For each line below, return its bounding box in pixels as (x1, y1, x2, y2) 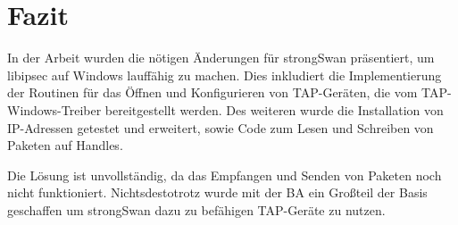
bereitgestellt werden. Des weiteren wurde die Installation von (104, 100, 444, 119)
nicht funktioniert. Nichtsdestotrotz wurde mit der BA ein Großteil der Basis (7, 183, 428, 202)
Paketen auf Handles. (7, 136, 123, 154)
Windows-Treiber (7, 100, 102, 119)
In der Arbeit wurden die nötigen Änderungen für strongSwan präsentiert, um (7, 48, 435, 67)
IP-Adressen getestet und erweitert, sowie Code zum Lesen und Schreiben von (7, 118, 434, 137)
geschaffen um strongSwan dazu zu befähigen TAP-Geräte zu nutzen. (7, 200, 386, 219)
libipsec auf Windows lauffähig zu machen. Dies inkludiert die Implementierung (7, 65, 442, 84)
